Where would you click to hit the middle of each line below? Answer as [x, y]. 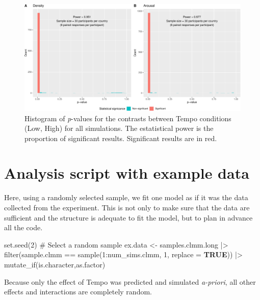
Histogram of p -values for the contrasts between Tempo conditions [128, 118]
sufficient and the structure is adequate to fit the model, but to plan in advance [128, 217]
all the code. [23, 227]
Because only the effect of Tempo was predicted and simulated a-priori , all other [130, 281]
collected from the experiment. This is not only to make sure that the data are [127, 208]
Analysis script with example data [127, 173]
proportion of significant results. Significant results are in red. [121, 138]
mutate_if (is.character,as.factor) [55, 264]
